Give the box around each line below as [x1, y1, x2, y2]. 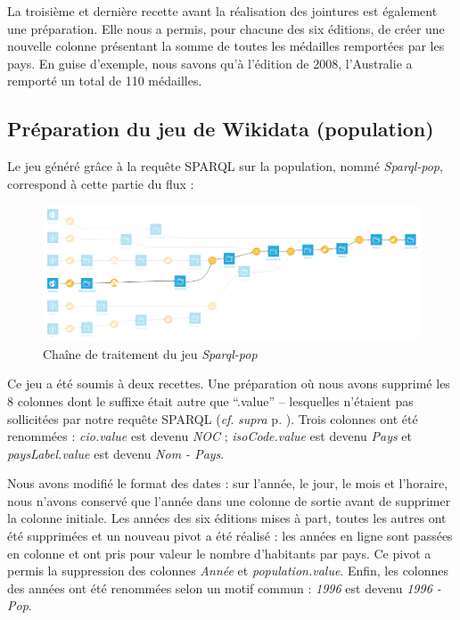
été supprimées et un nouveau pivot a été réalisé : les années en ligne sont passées [7, 526, 453, 545]
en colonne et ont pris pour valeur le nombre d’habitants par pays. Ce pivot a [7, 543, 431, 562]
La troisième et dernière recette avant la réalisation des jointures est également [7, 2, 438, 20]
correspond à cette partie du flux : [7, 174, 194, 192]
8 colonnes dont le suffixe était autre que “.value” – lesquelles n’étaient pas [7, 391, 414, 410]
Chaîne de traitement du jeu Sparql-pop [43, 344, 258, 363]
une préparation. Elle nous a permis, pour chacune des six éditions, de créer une [7, 19, 445, 37]
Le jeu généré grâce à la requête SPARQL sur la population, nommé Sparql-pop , [7, 157, 443, 175]
